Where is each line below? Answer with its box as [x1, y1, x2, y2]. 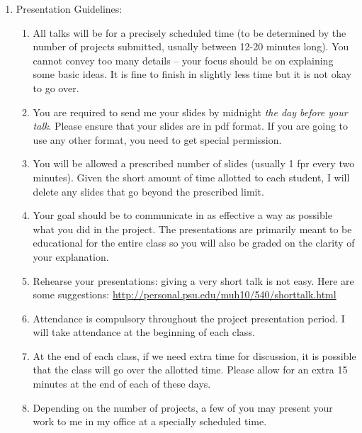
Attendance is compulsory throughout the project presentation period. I [33, 310, 345, 325]
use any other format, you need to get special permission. [33, 132, 282, 147]
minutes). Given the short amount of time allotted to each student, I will [33, 169, 350, 184]
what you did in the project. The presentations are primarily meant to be [33, 221, 352, 236]
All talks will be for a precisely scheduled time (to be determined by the [33, 25, 346, 40]
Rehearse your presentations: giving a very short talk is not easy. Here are [33, 273, 354, 288]
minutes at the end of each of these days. [33, 376, 211, 391]
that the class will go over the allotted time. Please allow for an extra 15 [33, 362, 348, 377]
